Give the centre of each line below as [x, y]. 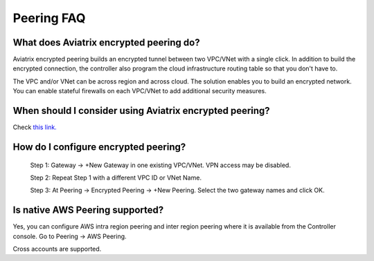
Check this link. [35, 127]
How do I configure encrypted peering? [99, 147]
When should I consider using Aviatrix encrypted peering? [141, 111]
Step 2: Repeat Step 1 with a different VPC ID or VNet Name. [116, 177]
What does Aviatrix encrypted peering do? [106, 42]
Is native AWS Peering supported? [88, 210]
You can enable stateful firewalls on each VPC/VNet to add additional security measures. [140, 91]
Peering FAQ [49, 18]
